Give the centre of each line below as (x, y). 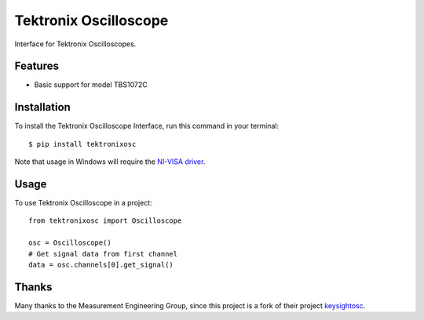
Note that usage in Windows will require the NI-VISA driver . (110, 162)
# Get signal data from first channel (103, 254)
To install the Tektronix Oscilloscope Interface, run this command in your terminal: (147, 126)
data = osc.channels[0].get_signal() (101, 265)
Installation (42, 107)
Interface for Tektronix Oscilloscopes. (75, 44)
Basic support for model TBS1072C (91, 85)
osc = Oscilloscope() (70, 243)
